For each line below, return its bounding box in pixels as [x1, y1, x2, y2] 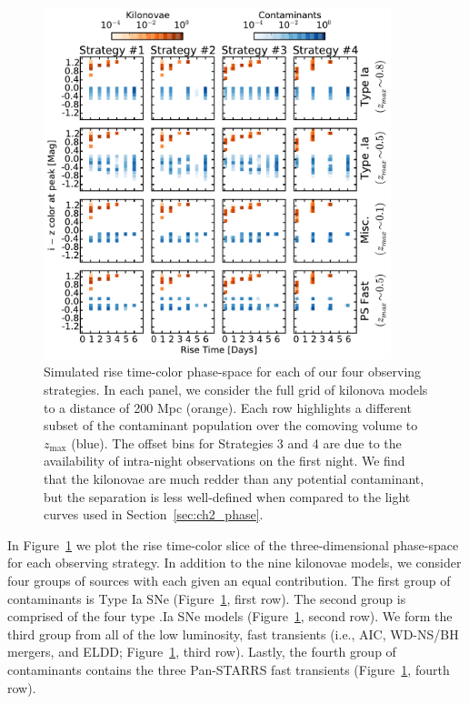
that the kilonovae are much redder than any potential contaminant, [44, 469, 424, 488]
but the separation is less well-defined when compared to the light [44, 487, 411, 506]
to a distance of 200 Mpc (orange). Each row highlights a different [44, 397, 412, 417]
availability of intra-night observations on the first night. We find [44, 451, 405, 470]
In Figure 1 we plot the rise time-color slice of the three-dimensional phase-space [7, 535, 459, 554]
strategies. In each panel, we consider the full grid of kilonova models [44, 380, 428, 399]
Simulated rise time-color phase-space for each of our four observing [44, 362, 422, 381]
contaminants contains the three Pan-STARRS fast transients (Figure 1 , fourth [7, 659, 450, 679]
